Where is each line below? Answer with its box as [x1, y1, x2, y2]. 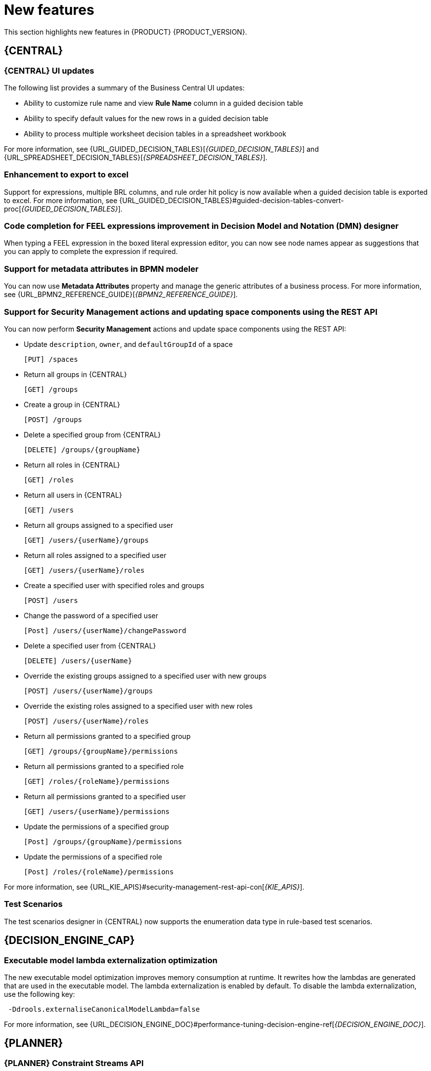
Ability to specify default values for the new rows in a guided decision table [24, 114, 269, 123]
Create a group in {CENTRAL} [24, 400, 120, 409]
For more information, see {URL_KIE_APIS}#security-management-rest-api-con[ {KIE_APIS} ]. [4, 882, 304, 891]
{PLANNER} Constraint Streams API [4, 1058, 144, 1068]
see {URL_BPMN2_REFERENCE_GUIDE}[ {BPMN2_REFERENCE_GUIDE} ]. [4, 290, 238, 299]
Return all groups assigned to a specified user [24, 520, 173, 529]
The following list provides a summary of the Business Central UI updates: [4, 83, 245, 92]
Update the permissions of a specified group [24, 822, 169, 831]
